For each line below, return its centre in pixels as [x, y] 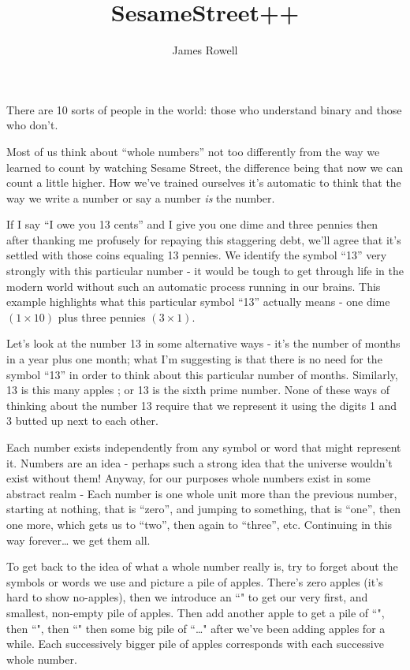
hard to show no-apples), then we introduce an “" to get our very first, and [187, 597]
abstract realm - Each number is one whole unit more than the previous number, [202, 493]
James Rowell [205, 50]
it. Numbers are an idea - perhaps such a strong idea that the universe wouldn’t [199, 462]
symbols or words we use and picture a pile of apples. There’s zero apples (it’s [195, 581]
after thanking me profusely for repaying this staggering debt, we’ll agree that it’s [204, 239]
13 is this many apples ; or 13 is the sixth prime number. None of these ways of [198, 390]
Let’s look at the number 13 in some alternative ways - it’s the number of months [203, 343]
